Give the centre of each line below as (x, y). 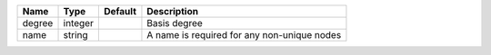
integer (79, 23)
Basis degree (175, 23)
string (75, 35)
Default (120, 11)
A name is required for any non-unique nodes (244, 35)
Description (173, 11)
